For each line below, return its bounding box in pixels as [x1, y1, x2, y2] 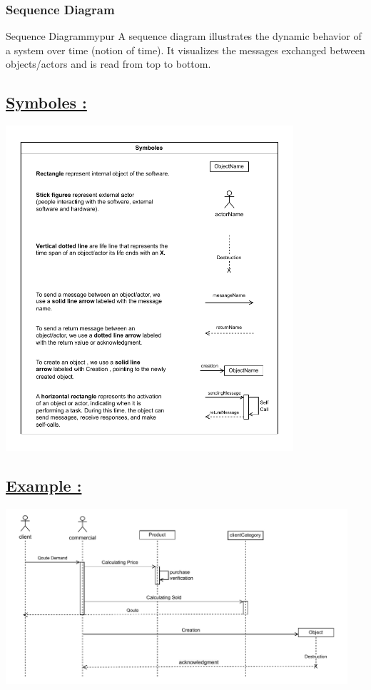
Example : [6, 474, 82, 496]
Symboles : [6, 91, 87, 113]
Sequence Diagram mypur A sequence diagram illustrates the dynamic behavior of [6, 29, 362, 44]
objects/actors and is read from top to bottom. [6, 56, 211, 71]
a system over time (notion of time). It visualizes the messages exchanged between [6, 42, 365, 57]
